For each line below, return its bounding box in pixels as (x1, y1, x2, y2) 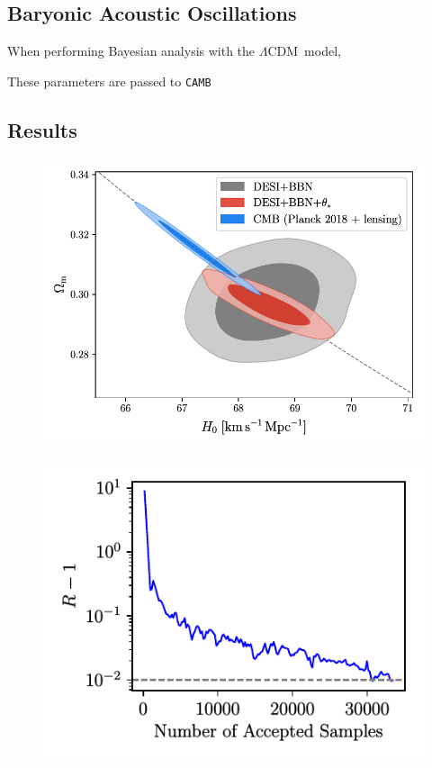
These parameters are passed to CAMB (7, 71, 211, 90)
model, (304, 41, 341, 60)
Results (7, 115, 77, 143)
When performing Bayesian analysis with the (7, 41, 256, 60)
